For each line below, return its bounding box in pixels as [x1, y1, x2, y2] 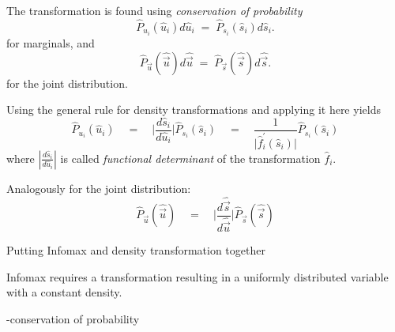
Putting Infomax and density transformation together [6, 241, 265, 258]
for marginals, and [6, 34, 95, 51]
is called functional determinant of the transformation [60, 149, 321, 166]
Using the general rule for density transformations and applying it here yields [6, 101, 381, 118]
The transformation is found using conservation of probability [6, 2, 303, 18]
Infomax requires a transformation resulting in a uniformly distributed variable [6, 268, 389, 285]
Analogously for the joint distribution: [6, 179, 191, 196]
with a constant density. [6, 284, 122, 300]
